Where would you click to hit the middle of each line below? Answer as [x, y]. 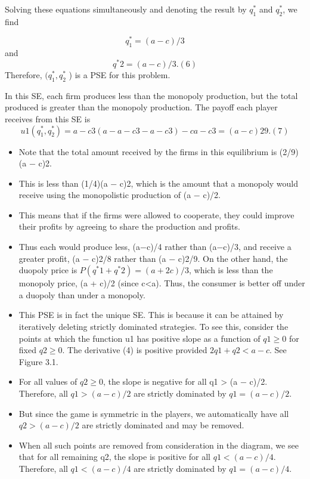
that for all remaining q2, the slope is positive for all [114, 457]
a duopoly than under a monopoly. [82, 294]
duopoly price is [48, 270]
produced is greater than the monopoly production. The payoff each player [141, 107]
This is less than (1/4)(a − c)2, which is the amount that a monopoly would [158, 183]
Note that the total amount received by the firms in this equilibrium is [148, 151]
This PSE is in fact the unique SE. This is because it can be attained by [151, 315]
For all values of [48, 381]
